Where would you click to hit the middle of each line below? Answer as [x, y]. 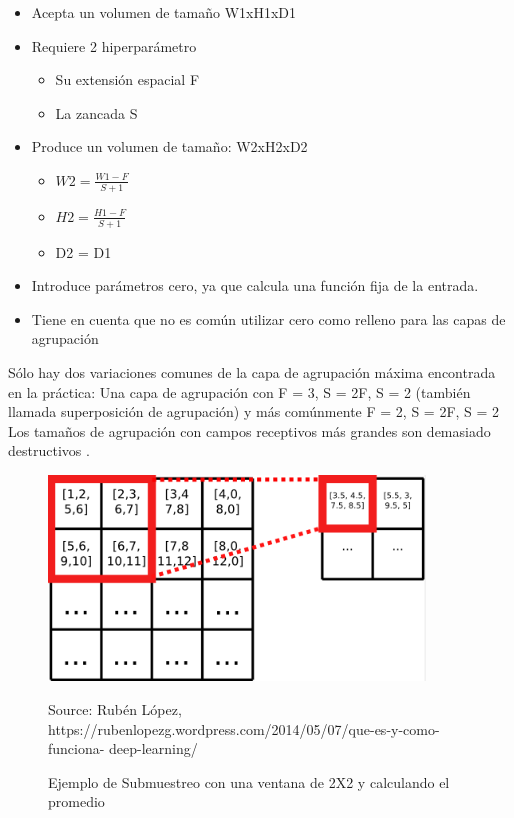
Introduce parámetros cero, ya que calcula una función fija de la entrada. [255, 285]
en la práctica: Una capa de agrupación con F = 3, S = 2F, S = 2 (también [239, 391]
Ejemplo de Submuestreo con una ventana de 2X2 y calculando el [249, 781]
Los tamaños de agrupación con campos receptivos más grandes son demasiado [249, 430]
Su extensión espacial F [127, 79]
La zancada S [96, 112]
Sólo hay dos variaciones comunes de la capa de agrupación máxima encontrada [252, 372]
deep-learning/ [153, 748]
